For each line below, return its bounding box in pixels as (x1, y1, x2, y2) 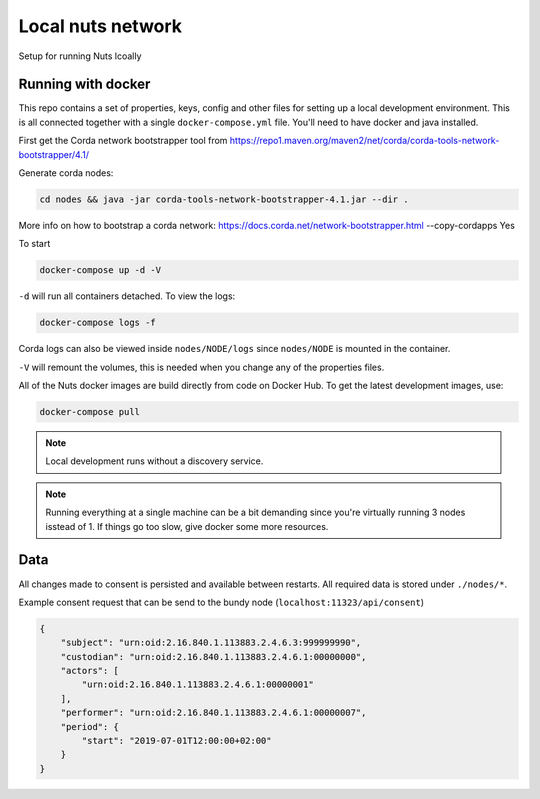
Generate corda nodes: (18, 167, 114, 179)
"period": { (60, 721, 120, 732)
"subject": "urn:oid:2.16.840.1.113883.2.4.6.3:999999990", (60, 637, 362, 649)
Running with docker (18, 76, 151, 93)
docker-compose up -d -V (39, 265, 162, 276)
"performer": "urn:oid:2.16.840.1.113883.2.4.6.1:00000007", (60, 707, 367, 719)
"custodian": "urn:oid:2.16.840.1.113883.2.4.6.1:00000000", (60, 651, 367, 662)
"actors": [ (60, 665, 120, 677)
